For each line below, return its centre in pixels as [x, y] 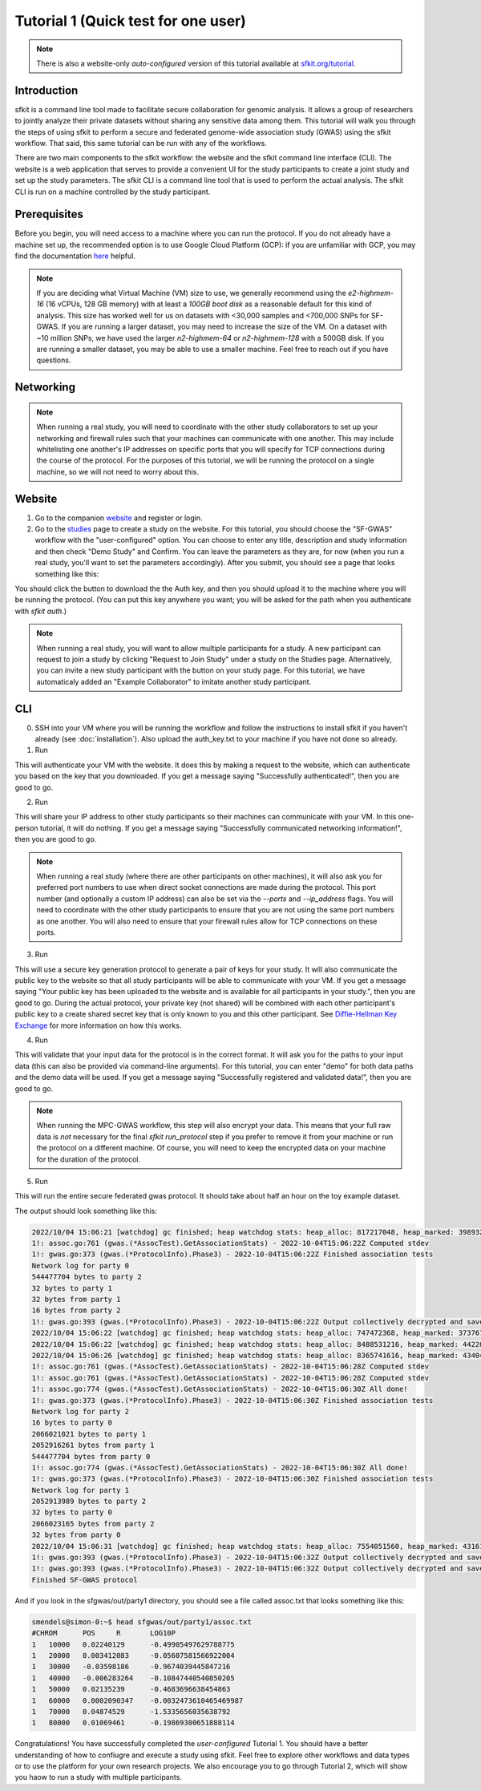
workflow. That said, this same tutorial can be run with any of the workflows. [141, 144]
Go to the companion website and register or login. [119, 518]
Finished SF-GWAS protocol [85, 1580]
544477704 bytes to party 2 [87, 1277]
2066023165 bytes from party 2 [93, 1524]
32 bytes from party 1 [76, 1300]
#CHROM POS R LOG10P [104, 1633]
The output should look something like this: [86, 1211]
